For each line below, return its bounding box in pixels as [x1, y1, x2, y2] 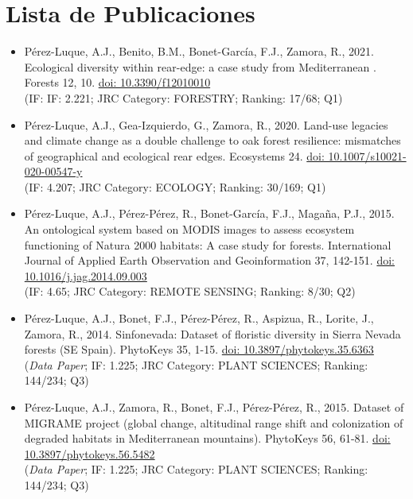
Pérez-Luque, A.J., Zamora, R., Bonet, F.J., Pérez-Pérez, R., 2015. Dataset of [24, 399, 404, 415]
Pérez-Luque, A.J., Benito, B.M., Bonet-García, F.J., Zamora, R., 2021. [24, 43, 374, 60]
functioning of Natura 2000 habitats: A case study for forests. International [24, 236, 392, 253]
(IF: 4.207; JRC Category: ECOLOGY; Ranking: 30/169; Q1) [24, 178, 326, 195]
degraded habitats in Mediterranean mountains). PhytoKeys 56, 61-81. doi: [24, 430, 391, 447]
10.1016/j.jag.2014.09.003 [24, 267, 147, 284]
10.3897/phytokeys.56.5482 [24, 445, 155, 462]
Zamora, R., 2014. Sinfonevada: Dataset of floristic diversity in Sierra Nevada [24, 325, 401, 342]
